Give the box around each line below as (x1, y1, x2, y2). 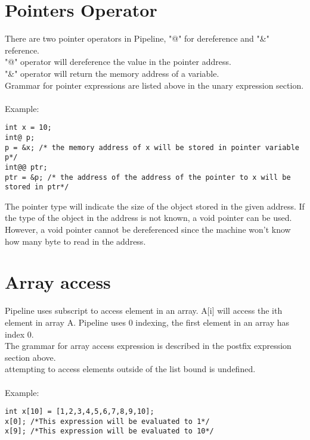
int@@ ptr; (5, 163, 48, 171)
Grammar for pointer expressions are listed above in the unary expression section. (5, 79, 304, 91)
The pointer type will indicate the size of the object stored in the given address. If (5, 199, 305, 212)
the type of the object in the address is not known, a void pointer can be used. (5, 211, 292, 224)
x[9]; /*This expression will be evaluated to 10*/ (5, 427, 214, 436)
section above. (5, 351, 56, 363)
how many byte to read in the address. (5, 235, 146, 247)
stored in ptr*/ (5, 183, 69, 192)
